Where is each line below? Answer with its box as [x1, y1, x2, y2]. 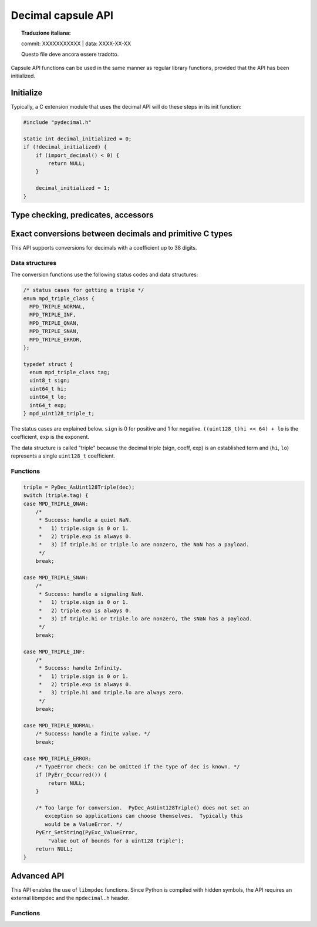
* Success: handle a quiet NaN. [38, 517, 132, 523]
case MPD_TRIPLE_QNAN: [23, 500, 89, 507]
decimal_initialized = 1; [35, 185, 110, 192]
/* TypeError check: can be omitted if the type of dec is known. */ [35, 764, 240, 770]
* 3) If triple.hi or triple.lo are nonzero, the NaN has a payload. [38, 541, 249, 548]
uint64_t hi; [29, 385, 67, 392]
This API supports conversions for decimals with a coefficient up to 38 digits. [11, 244, 197, 251]
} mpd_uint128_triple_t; [23, 410, 95, 417]
